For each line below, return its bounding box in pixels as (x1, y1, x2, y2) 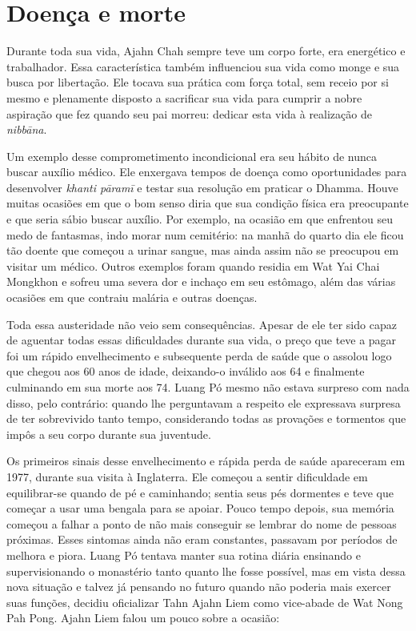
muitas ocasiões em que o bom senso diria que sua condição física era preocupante (6, 195, 409, 211)
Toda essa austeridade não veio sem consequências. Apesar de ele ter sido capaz (6, 315, 397, 332)
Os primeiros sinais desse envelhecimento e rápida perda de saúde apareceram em (6, 452, 406, 469)
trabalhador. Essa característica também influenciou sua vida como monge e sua (6, 58, 400, 74)
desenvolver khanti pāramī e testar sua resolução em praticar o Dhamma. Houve (6, 179, 398, 195)
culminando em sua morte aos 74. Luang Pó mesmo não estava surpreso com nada (6, 379, 410, 395)
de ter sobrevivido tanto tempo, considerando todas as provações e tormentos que (6, 410, 406, 427)
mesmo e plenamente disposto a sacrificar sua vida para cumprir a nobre (6, 89, 362, 106)
